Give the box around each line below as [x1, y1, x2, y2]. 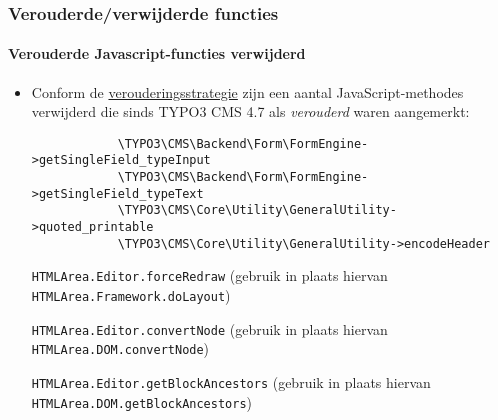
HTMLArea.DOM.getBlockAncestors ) [31, 391, 253, 412]
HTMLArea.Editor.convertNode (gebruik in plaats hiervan [31, 318, 388, 339]
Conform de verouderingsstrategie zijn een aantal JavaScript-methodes [31, 81, 464, 102]
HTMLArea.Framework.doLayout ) [31, 285, 231, 306]
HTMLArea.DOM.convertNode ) [31, 338, 210, 359]
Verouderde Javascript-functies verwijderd [8, 43, 306, 64]
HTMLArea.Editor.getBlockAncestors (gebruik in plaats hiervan [31, 372, 431, 393]
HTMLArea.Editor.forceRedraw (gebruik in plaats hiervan [31, 265, 388, 286]
